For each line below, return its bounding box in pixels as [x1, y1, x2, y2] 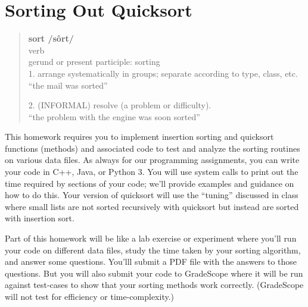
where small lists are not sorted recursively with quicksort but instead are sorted [5, 200, 299, 212]
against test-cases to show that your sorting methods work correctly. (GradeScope [5, 278, 304, 291]
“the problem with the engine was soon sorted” [28, 110, 200, 123]
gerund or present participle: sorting [28, 55, 160, 68]
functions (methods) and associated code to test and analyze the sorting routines [5, 142, 300, 154]
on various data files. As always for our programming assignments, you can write [5, 153, 300, 166]
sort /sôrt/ [28, 32, 74, 45]
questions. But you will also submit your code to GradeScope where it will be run [5, 267, 303, 279]
